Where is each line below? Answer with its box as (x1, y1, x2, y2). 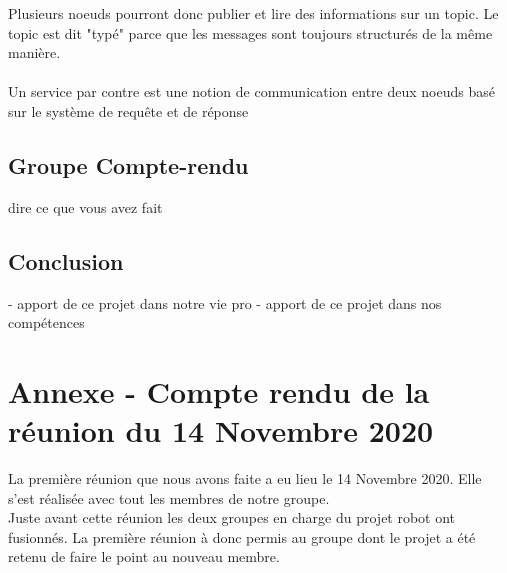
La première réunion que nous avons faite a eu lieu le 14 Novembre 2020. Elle (8, 468, 482, 489)
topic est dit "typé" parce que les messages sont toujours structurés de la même (8, 22, 493, 43)
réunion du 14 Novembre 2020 (8, 410, 434, 451)
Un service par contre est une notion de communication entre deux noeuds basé (8, 81, 495, 102)
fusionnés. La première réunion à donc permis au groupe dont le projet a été (8, 526, 476, 547)
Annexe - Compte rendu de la (8, 370, 430, 411)
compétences (8, 312, 85, 333)
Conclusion (8, 245, 124, 276)
